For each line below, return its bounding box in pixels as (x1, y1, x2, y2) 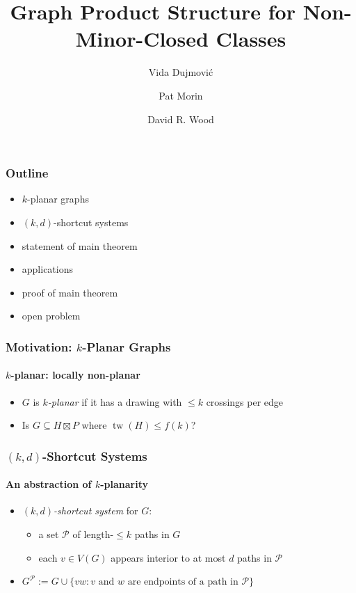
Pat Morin (159, 88, 203, 102)
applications (22, 262, 74, 276)
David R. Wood (147, 111, 214, 126)
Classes (216, 24, 286, 53)
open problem (22, 308, 81, 323)
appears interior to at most (111, 550, 226, 564)
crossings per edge (206, 394, 283, 409)
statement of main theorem (22, 238, 138, 253)
